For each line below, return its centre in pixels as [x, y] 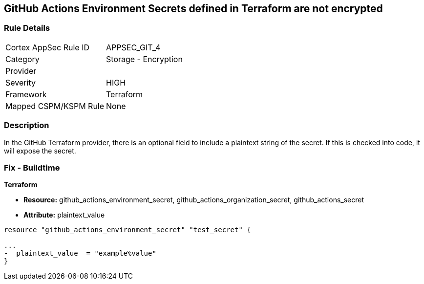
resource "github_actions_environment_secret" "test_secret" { [127, 230]
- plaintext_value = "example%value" [80, 253]
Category [22, 59]
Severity [21, 82]
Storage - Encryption [144, 59]
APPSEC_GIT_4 [133, 47]
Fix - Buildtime [32, 167]
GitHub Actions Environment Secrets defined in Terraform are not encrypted [193, 9]
